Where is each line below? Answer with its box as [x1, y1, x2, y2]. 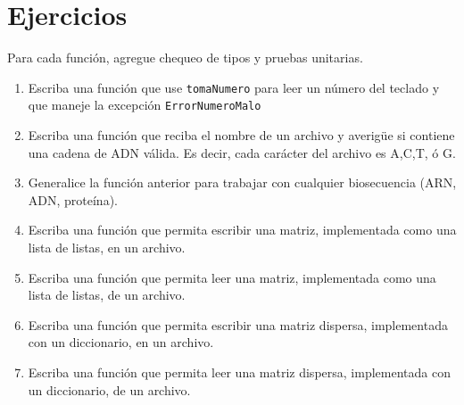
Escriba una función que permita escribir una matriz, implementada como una [28, 220, 457, 239]
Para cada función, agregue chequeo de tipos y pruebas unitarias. [7, 48, 363, 67]
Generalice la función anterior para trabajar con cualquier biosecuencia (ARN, [28, 173, 457, 192]
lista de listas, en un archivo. [28, 238, 186, 256]
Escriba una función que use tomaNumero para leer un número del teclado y [28, 78, 440, 96]
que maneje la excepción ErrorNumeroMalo [28, 95, 261, 114]
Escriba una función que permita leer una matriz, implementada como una [28, 268, 436, 286]
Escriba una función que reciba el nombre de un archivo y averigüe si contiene [28, 126, 455, 145]
